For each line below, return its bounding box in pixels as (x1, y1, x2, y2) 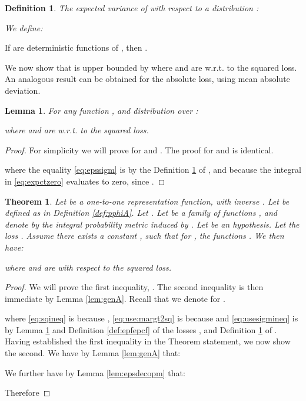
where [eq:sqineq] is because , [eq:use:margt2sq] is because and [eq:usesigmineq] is (5, 312, 298, 324)
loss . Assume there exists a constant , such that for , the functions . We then (5, 229, 284, 242)
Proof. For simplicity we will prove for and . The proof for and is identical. (5, 143, 274, 156)
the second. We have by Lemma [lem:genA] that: (5, 347, 181, 359)
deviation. (5, 84, 41, 96)
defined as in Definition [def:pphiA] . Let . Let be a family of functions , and (5, 206, 277, 219)
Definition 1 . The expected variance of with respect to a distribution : (5, 2, 259, 14)
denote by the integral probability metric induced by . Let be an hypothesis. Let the (5, 218, 300, 230)
